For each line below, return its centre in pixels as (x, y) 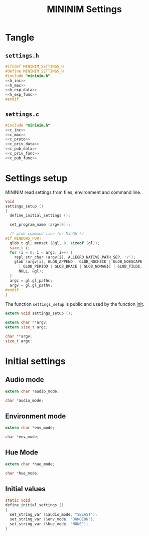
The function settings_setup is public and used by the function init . (75, 304)
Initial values (26, 489)
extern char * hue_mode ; (30, 464)
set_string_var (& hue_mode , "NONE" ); (49, 524)
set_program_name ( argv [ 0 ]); (40, 225)
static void (18, 500)
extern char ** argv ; (27, 323)
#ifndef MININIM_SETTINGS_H (35, 66)
